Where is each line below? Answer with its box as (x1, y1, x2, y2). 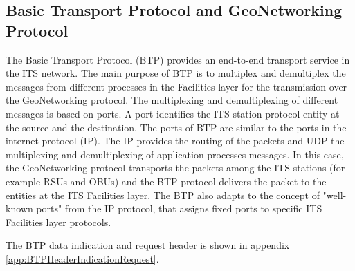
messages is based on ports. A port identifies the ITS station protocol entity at (6, 106, 340, 120)
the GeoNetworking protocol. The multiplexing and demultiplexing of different (6, 93, 338, 107)
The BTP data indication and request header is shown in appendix (6, 238, 290, 252)
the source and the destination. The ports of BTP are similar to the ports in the (6, 120, 347, 134)
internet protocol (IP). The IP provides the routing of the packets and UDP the (6, 133, 345, 148)
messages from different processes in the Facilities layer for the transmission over (6, 79, 347, 93)
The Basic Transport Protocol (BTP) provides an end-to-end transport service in (6, 52, 350, 66)
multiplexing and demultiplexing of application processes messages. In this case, (6, 147, 344, 161)
